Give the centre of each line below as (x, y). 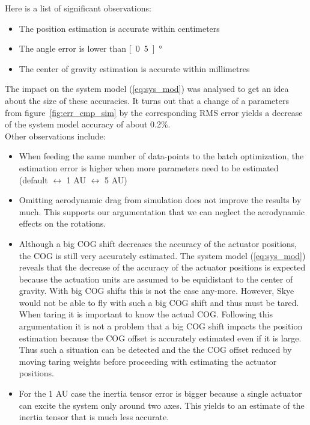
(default (33, 179)
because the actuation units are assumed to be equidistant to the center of (156, 279)
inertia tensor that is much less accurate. (94, 417)
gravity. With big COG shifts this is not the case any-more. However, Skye (157, 291)
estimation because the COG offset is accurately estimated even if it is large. (160, 338)
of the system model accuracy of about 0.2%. (88, 124)
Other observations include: (55, 136)
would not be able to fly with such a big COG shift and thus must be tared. (159, 302)
